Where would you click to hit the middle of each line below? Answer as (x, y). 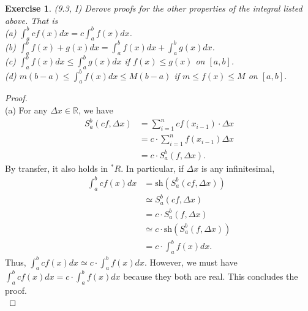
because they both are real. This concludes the (211, 276)
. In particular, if (152, 168)
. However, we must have (191, 262)
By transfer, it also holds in (57, 168)
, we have (96, 109)
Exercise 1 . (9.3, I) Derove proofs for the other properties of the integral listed (154, 8)
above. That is (32, 20)
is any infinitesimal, (238, 168)
